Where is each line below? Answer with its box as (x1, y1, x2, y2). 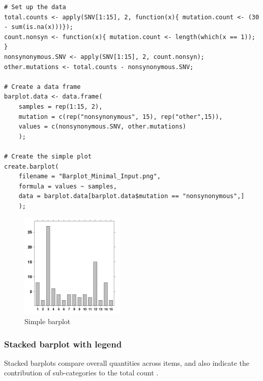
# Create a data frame (4, 83, 81, 90)
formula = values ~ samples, (18, 182, 117, 190)
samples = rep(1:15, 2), (18, 103, 103, 110)
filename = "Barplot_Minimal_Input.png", (18, 173, 161, 180)
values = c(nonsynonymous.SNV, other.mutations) (18, 123, 186, 131)
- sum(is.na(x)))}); (4, 23, 74, 31)
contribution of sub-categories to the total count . (4, 367, 159, 378)
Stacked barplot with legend (4, 337, 122, 350)
